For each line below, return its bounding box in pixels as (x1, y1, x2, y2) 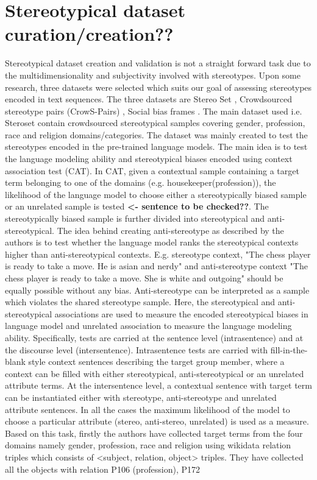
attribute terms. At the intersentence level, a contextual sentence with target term (5, 379, 312, 392)
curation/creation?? (5, 21, 174, 46)
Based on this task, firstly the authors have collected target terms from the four (5, 426, 303, 439)
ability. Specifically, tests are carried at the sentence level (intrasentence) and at (5, 331, 304, 344)
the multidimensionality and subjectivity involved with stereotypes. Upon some (5, 68, 301, 81)
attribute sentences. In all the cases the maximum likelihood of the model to (5, 403, 290, 415)
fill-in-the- (270, 343, 308, 356)
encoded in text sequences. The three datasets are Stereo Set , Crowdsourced (5, 93, 293, 105)
